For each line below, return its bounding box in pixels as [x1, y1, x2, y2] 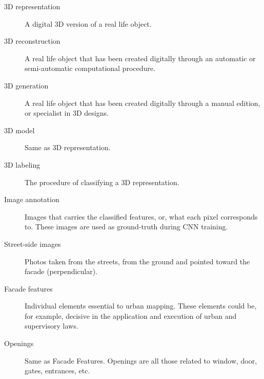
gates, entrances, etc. [25, 365, 90, 376]
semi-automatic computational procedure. [25, 63, 155, 74]
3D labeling [4, 159, 40, 170]
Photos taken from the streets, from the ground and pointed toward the [25, 256, 250, 266]
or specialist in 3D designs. [25, 107, 109, 118]
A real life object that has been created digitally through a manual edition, [25, 97, 260, 108]
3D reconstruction [4, 35, 60, 46]
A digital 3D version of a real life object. [25, 18, 152, 29]
